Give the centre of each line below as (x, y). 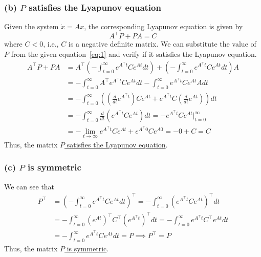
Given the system (31, 26)
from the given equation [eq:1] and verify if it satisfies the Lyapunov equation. (134, 53)
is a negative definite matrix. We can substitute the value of (162, 44)
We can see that (29, 186)
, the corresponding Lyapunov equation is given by (164, 26)
